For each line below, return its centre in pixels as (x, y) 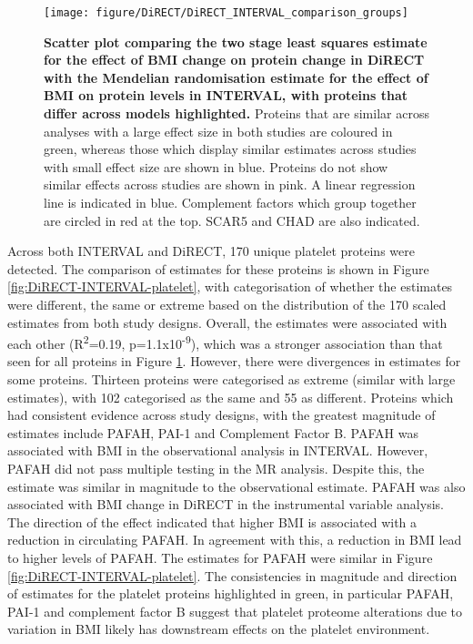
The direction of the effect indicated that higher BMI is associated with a (212, 521)
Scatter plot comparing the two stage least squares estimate (236, 41)
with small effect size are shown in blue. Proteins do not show (216, 166)
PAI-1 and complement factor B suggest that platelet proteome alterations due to (235, 611)
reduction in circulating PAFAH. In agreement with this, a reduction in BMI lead (235, 540)
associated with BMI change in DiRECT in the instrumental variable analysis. (226, 504)
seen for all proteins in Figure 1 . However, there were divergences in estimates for (234, 361)
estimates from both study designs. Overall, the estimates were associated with (227, 322)
